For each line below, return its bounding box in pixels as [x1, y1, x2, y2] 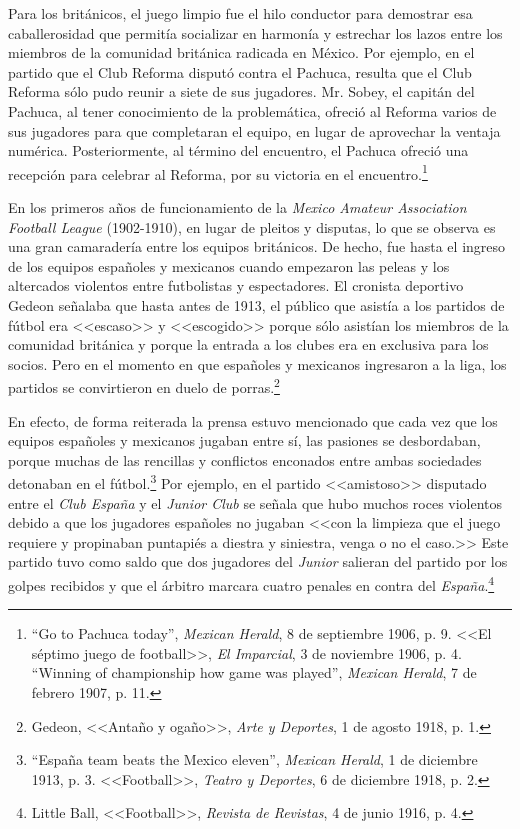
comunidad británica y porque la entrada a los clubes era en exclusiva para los [8, 334, 489, 355]
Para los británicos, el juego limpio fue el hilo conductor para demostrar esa [8, 3, 473, 23]
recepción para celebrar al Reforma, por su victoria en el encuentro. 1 [8, 160, 428, 184]
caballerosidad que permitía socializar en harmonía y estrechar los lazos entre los [8, 22, 503, 43]
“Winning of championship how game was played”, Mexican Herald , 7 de [31, 662, 477, 683]
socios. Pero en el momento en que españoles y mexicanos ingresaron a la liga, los [8, 353, 507, 374]
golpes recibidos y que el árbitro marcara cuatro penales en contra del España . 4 [8, 572, 495, 595]
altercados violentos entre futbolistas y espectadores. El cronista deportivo [8, 275, 464, 296]
